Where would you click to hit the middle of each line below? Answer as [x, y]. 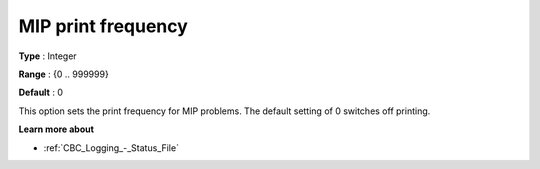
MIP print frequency [103, 26]
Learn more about [56, 129]
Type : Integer [47, 56]
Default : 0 [41, 92]
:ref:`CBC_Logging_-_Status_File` [111, 147]
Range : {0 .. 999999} [63, 74]
